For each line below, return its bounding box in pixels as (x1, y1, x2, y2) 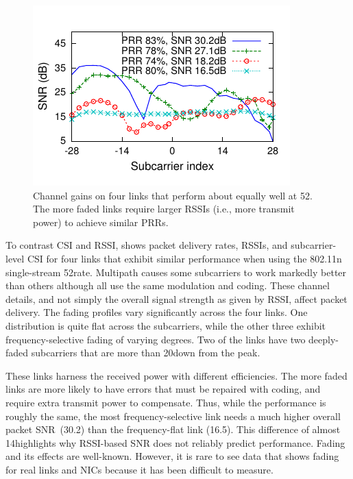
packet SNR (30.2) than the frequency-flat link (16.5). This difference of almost (5, 422, 341, 437)
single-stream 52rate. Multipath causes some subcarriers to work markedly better (5, 265, 347, 279)
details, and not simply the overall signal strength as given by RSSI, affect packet (5, 291, 348, 306)
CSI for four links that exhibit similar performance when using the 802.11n (27, 251, 342, 265)
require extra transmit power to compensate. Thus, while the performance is (5, 395, 326, 409)
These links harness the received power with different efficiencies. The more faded (5, 368, 348, 382)
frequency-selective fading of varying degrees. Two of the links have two (5, 332, 306, 346)
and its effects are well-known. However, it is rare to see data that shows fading (5, 449, 339, 463)
